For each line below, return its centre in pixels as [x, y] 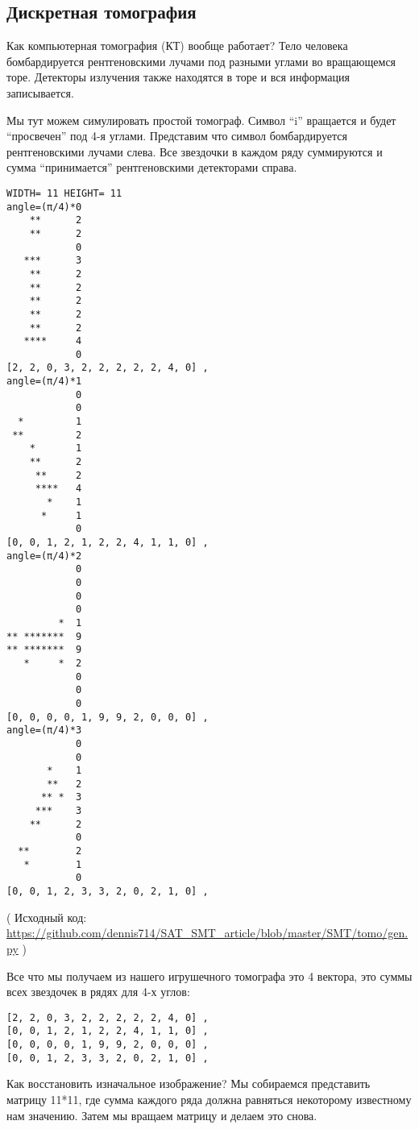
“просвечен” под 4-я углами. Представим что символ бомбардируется [177, 136]
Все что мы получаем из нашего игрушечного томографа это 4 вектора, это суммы [209, 975]
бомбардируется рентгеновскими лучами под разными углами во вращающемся [201, 61]
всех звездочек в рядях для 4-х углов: [98, 992]
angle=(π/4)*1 [44, 382]
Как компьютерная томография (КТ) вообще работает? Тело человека [177, 46]
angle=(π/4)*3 [44, 731]
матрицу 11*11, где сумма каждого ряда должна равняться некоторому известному [209, 1099]
